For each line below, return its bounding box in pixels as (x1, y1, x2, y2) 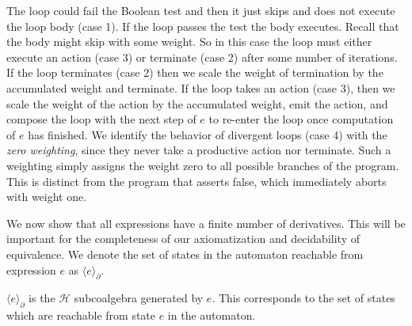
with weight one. (6, 188, 87, 205)
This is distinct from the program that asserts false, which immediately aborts (6, 172, 387, 189)
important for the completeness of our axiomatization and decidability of (6, 230, 360, 247)
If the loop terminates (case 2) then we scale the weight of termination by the (6, 64, 383, 81)
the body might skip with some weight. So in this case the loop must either (6, 33, 372, 50)
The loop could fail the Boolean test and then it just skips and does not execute (6, 2, 395, 18)
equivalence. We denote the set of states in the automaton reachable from (6, 245, 364, 262)
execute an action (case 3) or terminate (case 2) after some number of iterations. (6, 48, 398, 65)
